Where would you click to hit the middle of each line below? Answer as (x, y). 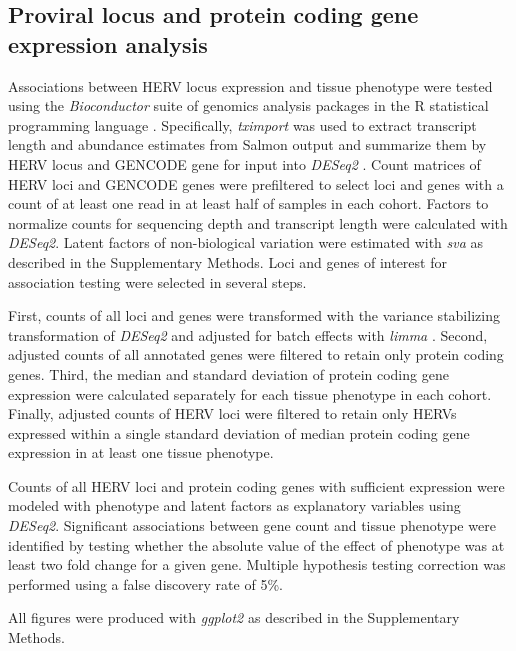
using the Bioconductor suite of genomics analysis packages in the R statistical (248, 105)
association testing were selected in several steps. (157, 281)
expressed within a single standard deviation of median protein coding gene (239, 432)
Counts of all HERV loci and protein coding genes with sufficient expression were (256, 485)
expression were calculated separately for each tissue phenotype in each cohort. (250, 393)
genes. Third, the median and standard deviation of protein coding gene (228, 373)
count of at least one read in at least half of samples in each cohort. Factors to (248, 203)
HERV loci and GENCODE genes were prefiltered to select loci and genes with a (256, 183)
